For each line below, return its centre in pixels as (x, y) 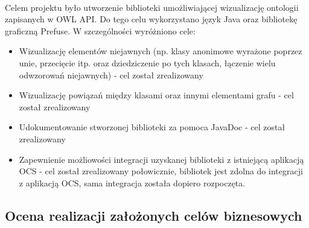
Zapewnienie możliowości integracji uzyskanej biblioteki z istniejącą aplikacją (161, 159)
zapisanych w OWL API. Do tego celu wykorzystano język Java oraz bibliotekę (151, 19)
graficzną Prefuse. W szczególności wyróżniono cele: (100, 30)
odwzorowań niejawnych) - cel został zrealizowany (111, 74)
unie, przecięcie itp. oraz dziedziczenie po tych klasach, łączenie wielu (147, 62)
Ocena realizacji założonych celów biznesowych (154, 215)
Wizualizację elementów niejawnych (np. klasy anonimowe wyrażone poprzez (161, 51)
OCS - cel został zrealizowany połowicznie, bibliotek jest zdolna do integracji (161, 171)
